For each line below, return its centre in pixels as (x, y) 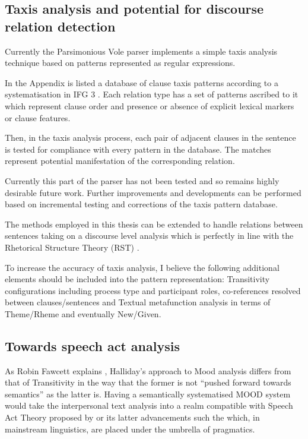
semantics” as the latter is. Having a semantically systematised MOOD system (148, 394)
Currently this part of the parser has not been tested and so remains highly (142, 180)
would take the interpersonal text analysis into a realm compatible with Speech (149, 405)
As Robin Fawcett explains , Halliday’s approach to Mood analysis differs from (148, 370)
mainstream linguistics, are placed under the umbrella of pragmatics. (130, 429)
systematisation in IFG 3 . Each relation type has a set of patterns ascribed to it (152, 94)
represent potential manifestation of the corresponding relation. (120, 161)
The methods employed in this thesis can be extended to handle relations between (154, 224)
